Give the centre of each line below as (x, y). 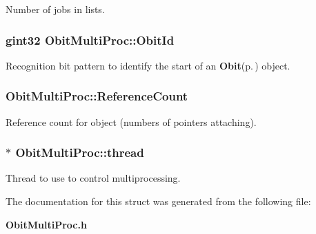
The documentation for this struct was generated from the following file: (158, 201)
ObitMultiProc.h (46, 224)
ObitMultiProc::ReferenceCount (97, 96)
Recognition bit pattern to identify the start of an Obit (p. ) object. (148, 65)
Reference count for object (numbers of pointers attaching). (131, 121)
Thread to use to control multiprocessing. (93, 178)
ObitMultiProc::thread (80, 152)
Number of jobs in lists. (55, 9)
